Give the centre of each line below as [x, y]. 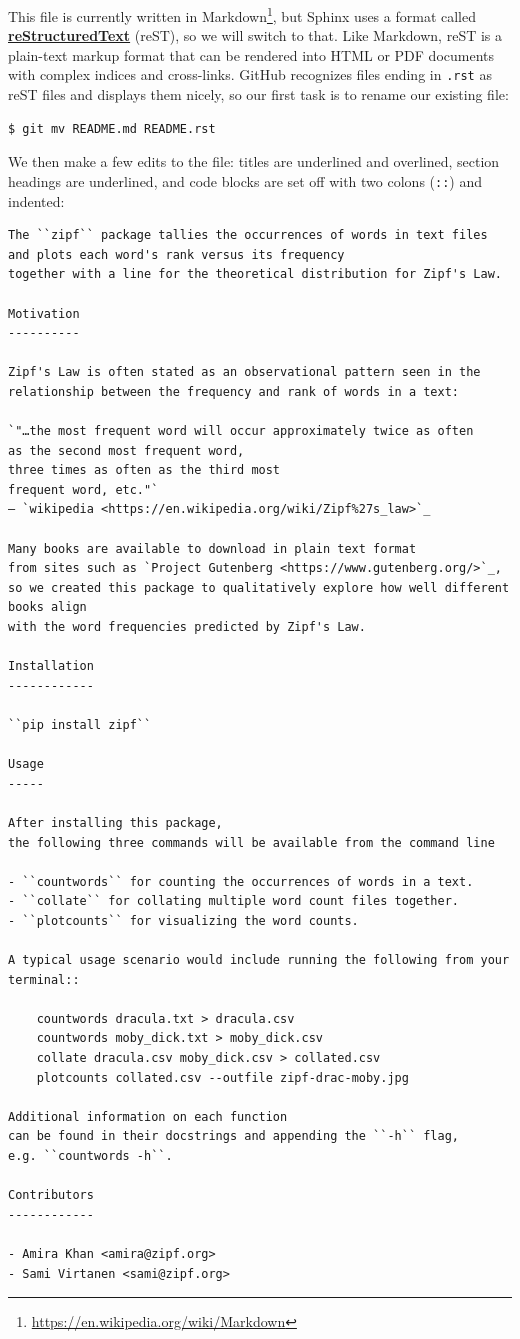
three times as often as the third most [144, 470]
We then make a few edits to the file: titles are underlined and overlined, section [254, 161]
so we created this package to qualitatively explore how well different [259, 587]
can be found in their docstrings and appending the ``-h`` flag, [234, 1136]
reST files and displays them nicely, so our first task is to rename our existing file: [258, 94]
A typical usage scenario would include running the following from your [259, 960]
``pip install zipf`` [80, 724]
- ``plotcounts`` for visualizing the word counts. [183, 920]
